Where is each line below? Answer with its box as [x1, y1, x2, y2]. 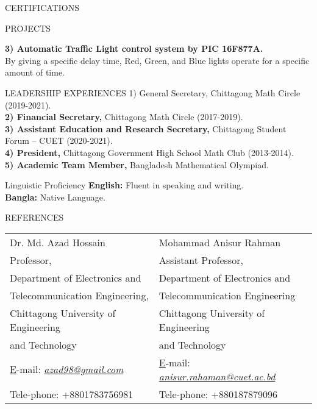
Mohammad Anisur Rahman [158, 235, 281, 249]
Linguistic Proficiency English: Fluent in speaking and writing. [5, 179, 244, 191]
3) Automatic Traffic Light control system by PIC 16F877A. [5, 42, 263, 55]
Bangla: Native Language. [5, 190, 105, 203]
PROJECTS [5, 21, 51, 34]
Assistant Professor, [158, 252, 243, 267]
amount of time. [5, 66, 65, 79]
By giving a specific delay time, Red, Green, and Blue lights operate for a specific [5, 54, 310, 66]
